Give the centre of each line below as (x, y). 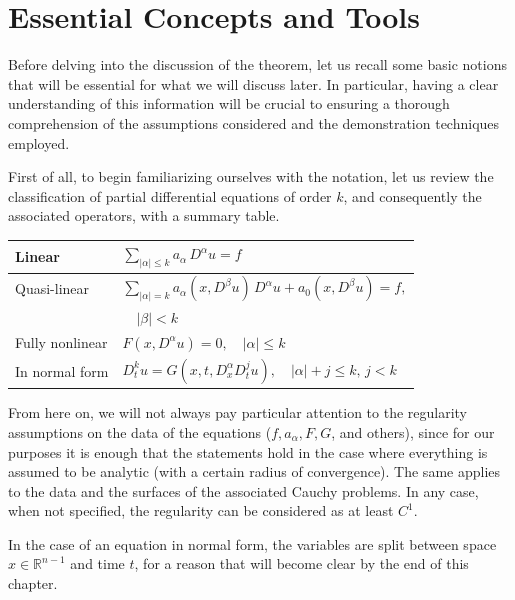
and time (97, 563)
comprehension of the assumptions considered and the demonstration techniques (254, 122)
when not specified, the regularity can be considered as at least (201, 510)
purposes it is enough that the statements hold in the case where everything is (248, 451)
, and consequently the (412, 195)
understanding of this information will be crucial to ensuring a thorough (229, 103)
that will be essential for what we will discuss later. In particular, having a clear (253, 83)
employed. (39, 142)
